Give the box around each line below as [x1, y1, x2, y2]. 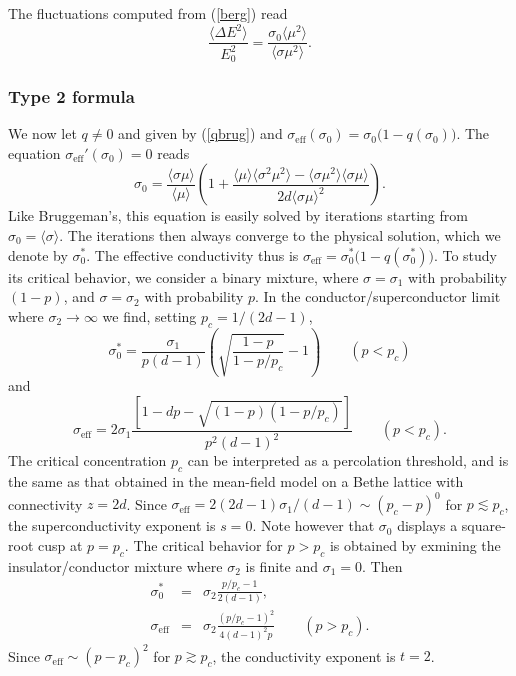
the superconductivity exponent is [8, 515, 216, 536]
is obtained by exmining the [329, 534, 501, 555]
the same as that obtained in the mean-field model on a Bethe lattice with [8, 471, 464, 492]
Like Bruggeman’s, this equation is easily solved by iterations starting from [8, 205, 468, 226]
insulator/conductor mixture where [8, 555, 223, 576]
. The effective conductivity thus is [86, 244, 299, 265]
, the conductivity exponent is [212, 645, 396, 666]
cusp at [37, 534, 83, 555]
